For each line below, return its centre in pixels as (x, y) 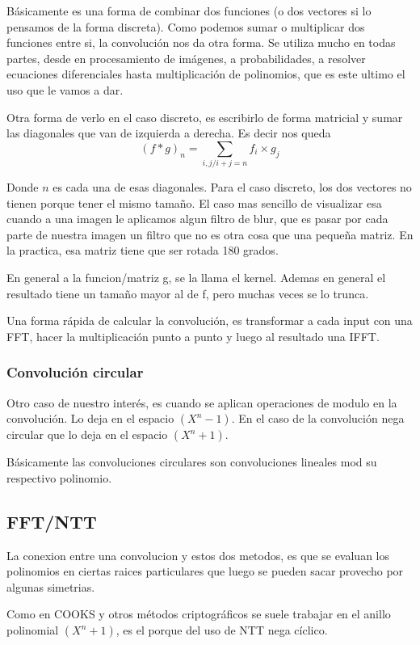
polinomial (33, 630)
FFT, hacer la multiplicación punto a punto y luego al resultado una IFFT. (193, 336)
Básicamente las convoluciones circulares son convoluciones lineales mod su (192, 462)
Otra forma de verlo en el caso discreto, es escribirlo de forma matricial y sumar (205, 117)
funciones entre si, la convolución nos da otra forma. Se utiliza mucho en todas (201, 42)
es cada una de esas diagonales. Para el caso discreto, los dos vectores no (232, 187)
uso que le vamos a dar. (65, 89)
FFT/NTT (52, 521)
